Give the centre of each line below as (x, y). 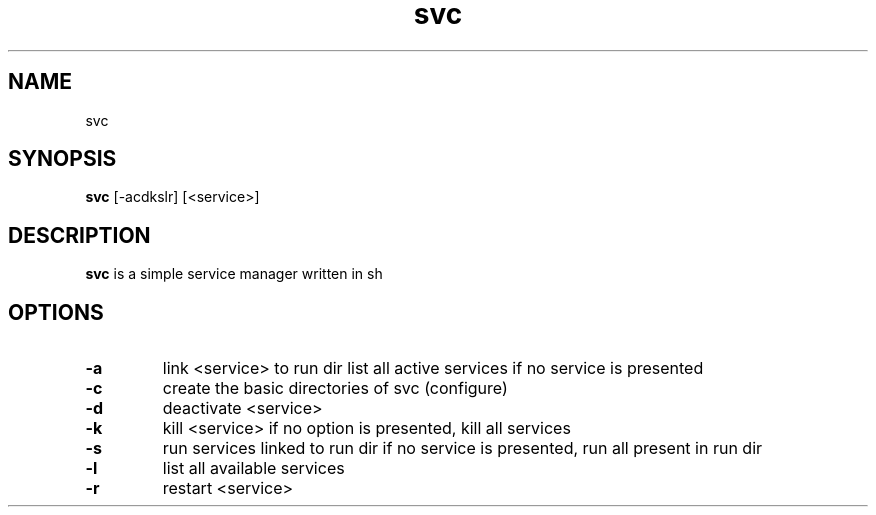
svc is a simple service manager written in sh (234, 274)
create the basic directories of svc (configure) (335, 388)
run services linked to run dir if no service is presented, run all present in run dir (462, 448)
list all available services (253, 468)
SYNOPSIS (62, 159)
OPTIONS (56, 312)
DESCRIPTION (79, 235)
